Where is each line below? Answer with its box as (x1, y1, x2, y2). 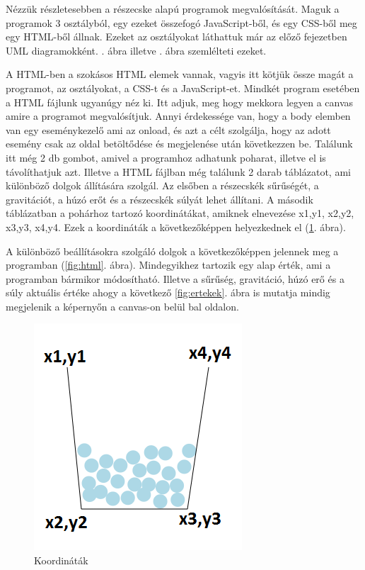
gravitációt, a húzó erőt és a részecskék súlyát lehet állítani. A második (6, 191, 313, 206)
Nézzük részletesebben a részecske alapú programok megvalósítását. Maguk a (6, 1, 340, 16)
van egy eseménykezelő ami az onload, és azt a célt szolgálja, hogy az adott (6, 122, 331, 137)
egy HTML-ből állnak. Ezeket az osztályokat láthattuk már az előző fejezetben (6, 29, 347, 44)
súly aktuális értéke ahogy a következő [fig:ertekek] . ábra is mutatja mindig (6, 285, 330, 300)
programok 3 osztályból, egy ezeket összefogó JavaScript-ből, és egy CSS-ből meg (6, 15, 357, 30)
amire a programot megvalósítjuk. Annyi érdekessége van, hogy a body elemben (6, 108, 351, 123)
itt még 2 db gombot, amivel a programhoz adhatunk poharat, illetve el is (6, 150, 326, 164)
